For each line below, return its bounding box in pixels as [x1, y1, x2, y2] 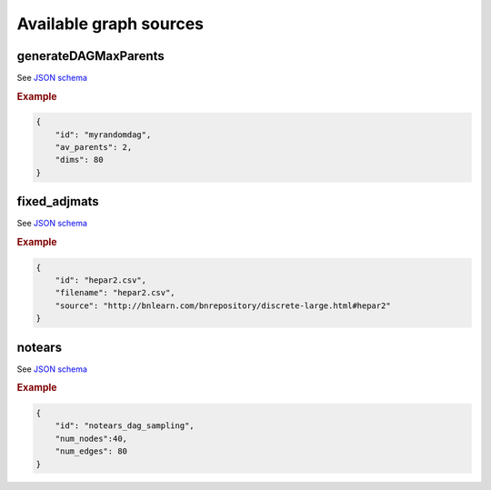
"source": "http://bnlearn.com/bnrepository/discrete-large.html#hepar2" [55, 300, 391, 311]
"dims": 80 [55, 155, 104, 165]
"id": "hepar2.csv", [55, 275, 147, 285]
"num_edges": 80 [55, 446, 127, 456]
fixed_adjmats [16, 194, 99, 209]
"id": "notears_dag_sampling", [55, 421, 195, 431]
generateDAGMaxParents [16, 48, 165, 64]
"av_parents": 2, [55, 142, 133, 153]
